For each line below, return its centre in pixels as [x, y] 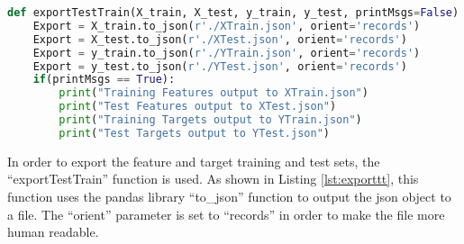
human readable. [53, 232]
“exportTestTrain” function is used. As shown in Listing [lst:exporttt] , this [213, 179]
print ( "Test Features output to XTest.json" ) [198, 107]
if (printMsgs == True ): [104, 80]
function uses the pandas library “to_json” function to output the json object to [229, 196]
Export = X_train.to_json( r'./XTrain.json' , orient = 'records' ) [227, 26]
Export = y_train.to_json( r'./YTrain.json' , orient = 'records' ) [227, 53]
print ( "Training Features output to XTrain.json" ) [214, 93]
